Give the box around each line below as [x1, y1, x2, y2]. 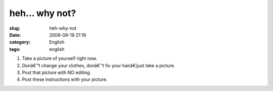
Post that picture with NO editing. [22, 69, 92, 75]
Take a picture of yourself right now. [22, 55, 98, 61]
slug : [9, 25, 20, 31]
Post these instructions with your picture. [22, 76, 108, 82]
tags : [9, 46, 21, 52]
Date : [9, 32, 21, 38]
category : [9, 39, 31, 45]
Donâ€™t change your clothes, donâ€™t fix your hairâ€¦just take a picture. [22, 62, 175, 68]
